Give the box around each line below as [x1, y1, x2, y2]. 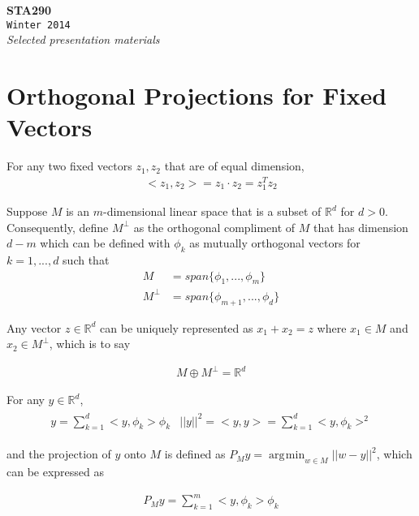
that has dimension [313, 218, 408, 235]
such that [63, 252, 110, 268]
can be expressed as [6, 463, 105, 480]
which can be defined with [40, 234, 171, 252]
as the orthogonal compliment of [133, 218, 296, 235]
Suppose [6, 203, 48, 220]
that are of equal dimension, [164, 157, 305, 174]
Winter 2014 [6, 19, 71, 31]
